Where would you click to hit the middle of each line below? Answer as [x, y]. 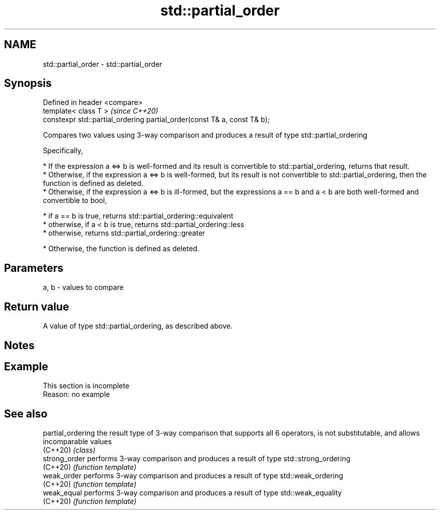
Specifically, [63, 151]
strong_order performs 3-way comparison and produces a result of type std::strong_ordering [197, 459]
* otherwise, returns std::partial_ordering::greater [124, 233]
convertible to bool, [75, 200]
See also [26, 414]
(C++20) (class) [69, 450]
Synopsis [28, 83]
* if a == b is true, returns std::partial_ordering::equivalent [138, 216]
